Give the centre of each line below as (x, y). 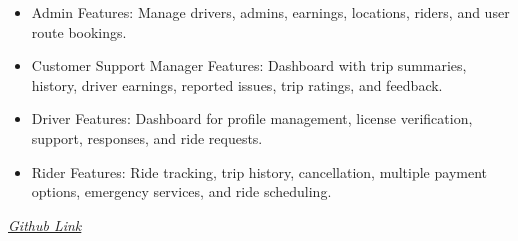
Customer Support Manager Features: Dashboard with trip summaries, (249, 65)
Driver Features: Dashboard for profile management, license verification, (252, 118)
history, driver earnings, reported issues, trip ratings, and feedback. (237, 84)
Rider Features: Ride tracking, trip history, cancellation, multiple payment (259, 171)
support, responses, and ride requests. (147, 137)
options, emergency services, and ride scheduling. (181, 191)
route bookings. (79, 31)
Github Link (45, 224)
